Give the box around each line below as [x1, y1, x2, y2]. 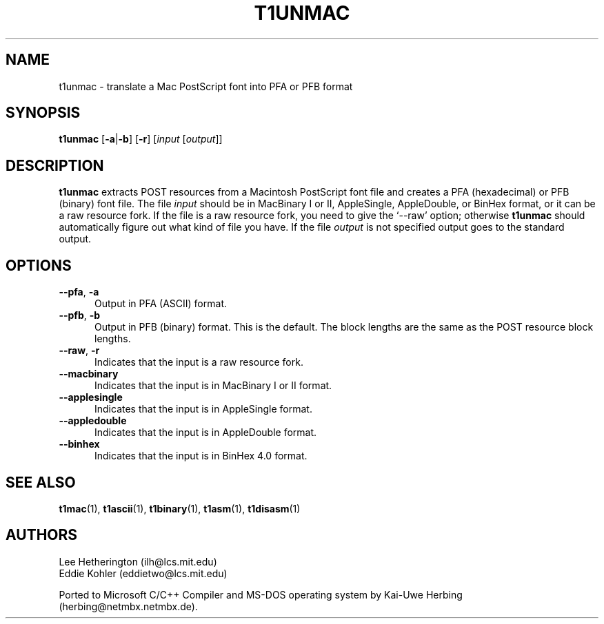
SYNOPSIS [6, 104, 81, 122]
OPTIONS [6, 256, 72, 274]
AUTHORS [6, 526, 78, 544]
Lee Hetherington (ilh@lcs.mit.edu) [59, 555, 217, 568]
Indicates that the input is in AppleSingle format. [94, 403, 312, 415]
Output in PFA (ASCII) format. [94, 298, 227, 310]
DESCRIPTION [6, 156, 104, 174]
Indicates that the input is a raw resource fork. [94, 356, 303, 368]
